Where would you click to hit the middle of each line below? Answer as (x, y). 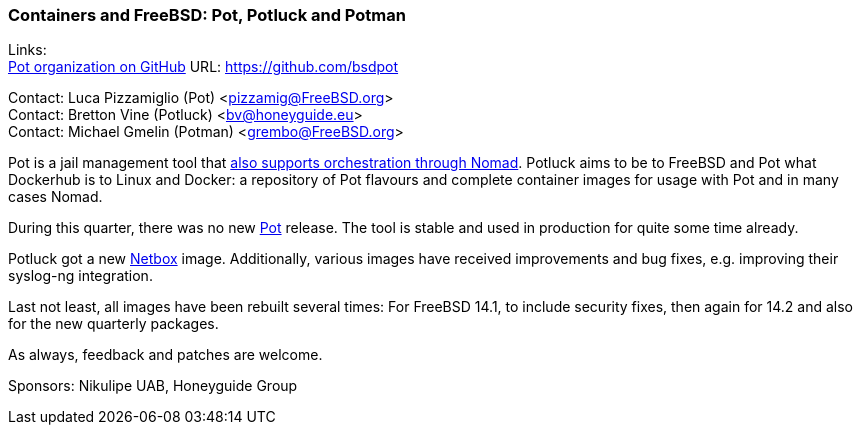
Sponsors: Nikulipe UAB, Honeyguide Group (153, 386)
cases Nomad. (55, 197)
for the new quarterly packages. (113, 324)
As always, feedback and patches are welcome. (165, 355)
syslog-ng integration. (80, 276)
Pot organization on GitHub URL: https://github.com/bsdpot (203, 67)
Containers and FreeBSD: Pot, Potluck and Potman (207, 15)
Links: (27, 50)
